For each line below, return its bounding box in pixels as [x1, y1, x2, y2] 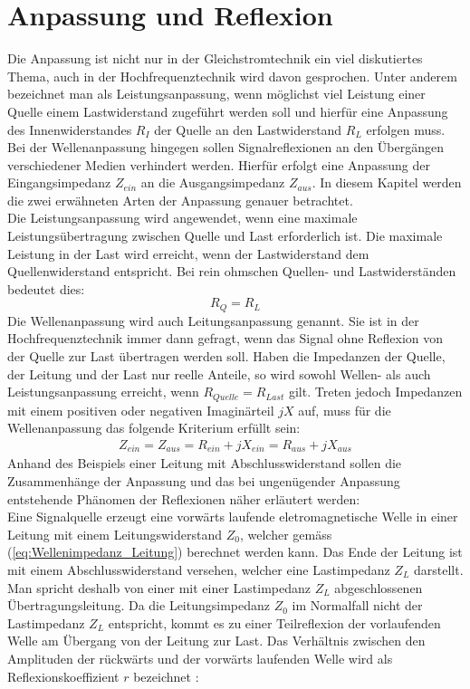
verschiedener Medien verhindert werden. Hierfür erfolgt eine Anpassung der [7, 155, 430, 174]
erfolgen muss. [366, 120, 446, 139]
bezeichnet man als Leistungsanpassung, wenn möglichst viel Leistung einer [7, 84, 426, 103]
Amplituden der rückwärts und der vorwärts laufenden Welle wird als [7, 648, 393, 667]
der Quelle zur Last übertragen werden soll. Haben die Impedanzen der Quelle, [7, 347, 446, 366]
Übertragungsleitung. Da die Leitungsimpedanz [7, 596, 270, 615]
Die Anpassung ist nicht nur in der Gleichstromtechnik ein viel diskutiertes [7, 49, 423, 68]
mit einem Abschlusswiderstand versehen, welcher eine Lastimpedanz [7, 560, 390, 579]
